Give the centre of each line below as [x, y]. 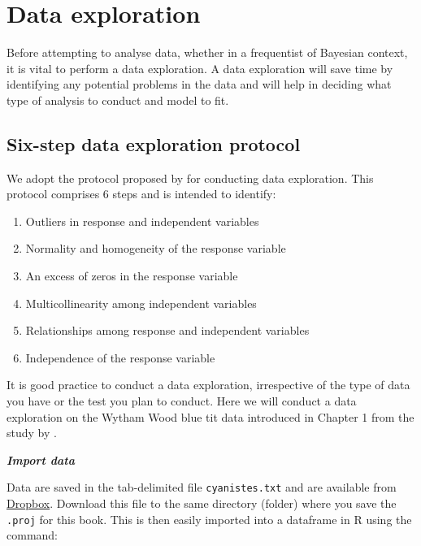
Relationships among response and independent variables [167, 330]
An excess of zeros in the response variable [132, 276]
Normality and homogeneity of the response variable [156, 248]
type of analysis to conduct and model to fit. [118, 100]
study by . [32, 433]
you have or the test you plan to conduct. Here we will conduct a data [182, 401]
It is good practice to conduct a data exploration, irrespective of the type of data [208, 385]
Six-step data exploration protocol [154, 143]
